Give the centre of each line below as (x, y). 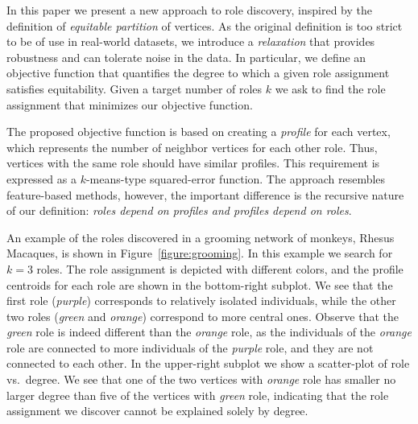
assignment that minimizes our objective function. (130, 104)
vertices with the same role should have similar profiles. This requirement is (193, 163)
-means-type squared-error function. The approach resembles (236, 178)
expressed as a (41, 178)
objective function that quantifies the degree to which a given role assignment (198, 73)
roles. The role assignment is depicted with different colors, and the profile (220, 268)
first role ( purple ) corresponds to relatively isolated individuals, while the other (201, 301)
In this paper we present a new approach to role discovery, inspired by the (189, 10)
